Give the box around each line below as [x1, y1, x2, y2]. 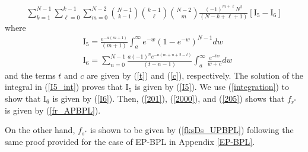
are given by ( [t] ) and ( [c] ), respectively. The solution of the [87, 69, 304, 81]
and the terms [5, 69, 56, 81]
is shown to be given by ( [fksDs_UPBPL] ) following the [90, 124, 294, 136]
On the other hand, [5, 124, 75, 136]
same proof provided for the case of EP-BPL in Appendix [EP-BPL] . [5, 135, 255, 147]
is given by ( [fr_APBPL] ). [5, 104, 101, 116]
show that [5, 92, 41, 104]
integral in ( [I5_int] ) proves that [5, 80, 123, 93]
